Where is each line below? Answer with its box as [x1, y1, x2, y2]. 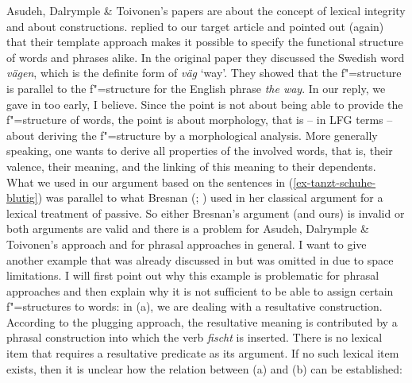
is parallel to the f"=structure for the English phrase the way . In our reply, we [6, 79, 386, 96]
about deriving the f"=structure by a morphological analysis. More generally [6, 126, 378, 143]
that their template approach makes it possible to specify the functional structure [6, 33, 403, 50]
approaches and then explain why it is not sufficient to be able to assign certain [6, 282, 394, 299]
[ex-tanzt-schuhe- [293, 173, 376, 190]
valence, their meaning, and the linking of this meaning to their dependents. [6, 157, 376, 174]
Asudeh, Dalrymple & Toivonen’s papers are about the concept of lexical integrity [6, 2, 406, 18]
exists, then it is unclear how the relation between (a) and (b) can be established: [6, 360, 402, 377]
